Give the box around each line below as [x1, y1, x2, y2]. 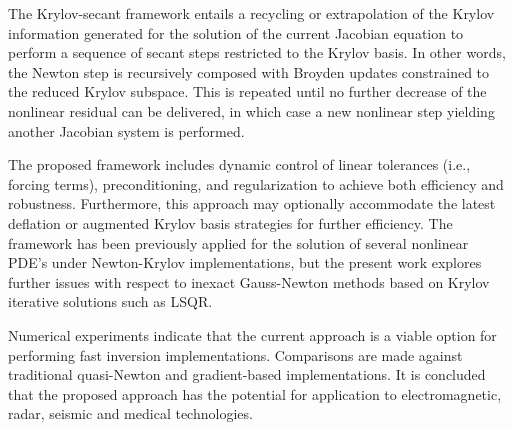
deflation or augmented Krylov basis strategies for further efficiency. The [8, 212, 453, 233]
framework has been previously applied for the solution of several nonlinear [8, 232, 469, 253]
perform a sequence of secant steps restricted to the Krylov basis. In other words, [8, 42, 506, 63]
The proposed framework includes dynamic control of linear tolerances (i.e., [8, 154, 471, 175]
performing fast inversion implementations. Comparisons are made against [8, 344, 463, 365]
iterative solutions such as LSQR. [8, 291, 213, 312]
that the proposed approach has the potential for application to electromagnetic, [8, 383, 502, 404]
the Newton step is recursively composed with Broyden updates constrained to [8, 61, 490, 82]
